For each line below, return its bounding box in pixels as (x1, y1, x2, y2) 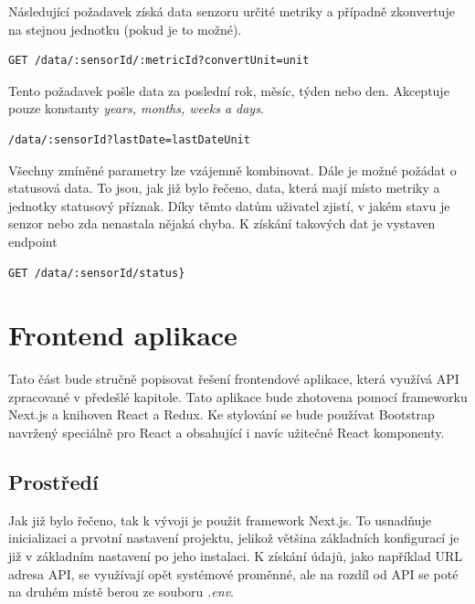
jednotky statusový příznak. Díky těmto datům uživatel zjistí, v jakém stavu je (8, 196, 450, 215)
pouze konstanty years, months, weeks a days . (8, 99, 264, 118)
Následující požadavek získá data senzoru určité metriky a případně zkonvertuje (8, 2, 455, 20)
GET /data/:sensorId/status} (8, 266, 185, 280)
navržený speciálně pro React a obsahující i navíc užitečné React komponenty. (8, 423, 445, 442)
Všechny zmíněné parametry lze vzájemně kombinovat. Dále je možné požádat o (8, 160, 457, 179)
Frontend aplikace (8, 316, 237, 354)
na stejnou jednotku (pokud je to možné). (8, 19, 242, 38)
